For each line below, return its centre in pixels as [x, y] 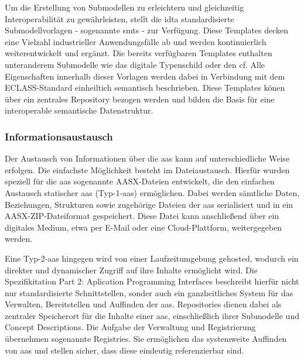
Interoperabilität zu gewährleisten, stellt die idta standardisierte [119, 18]
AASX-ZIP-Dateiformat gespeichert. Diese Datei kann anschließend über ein [142, 216]
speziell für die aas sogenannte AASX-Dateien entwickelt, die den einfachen [140, 181]
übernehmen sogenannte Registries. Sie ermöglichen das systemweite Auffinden [146, 339]
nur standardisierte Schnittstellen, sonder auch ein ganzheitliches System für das [149, 292]
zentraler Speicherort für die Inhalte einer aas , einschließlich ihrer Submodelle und [152, 315]
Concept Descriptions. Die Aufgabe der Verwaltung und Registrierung [130, 327]
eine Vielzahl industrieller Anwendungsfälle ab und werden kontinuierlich [136, 41]
